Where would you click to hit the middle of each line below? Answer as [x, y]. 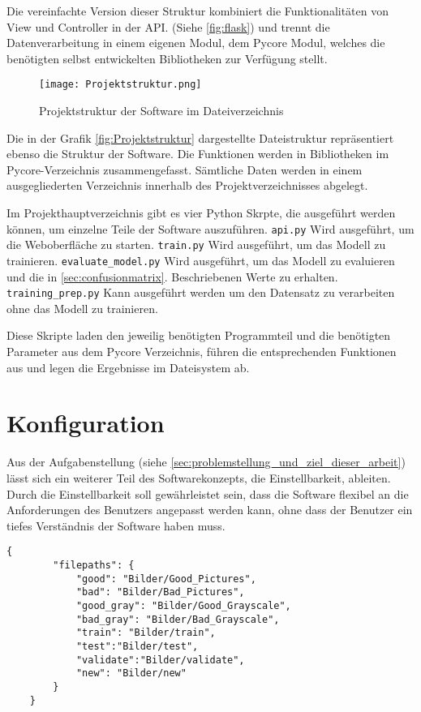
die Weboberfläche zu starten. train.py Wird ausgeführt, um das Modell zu [196, 244]
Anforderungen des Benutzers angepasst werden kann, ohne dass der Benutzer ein [210, 510]
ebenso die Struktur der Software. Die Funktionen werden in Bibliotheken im [198, 154]
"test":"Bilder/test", [137, 646]
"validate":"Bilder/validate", [160, 660]
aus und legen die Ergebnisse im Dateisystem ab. [128, 367]
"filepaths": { [94, 565]
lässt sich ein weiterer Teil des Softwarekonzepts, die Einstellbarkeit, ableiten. [199, 477]
